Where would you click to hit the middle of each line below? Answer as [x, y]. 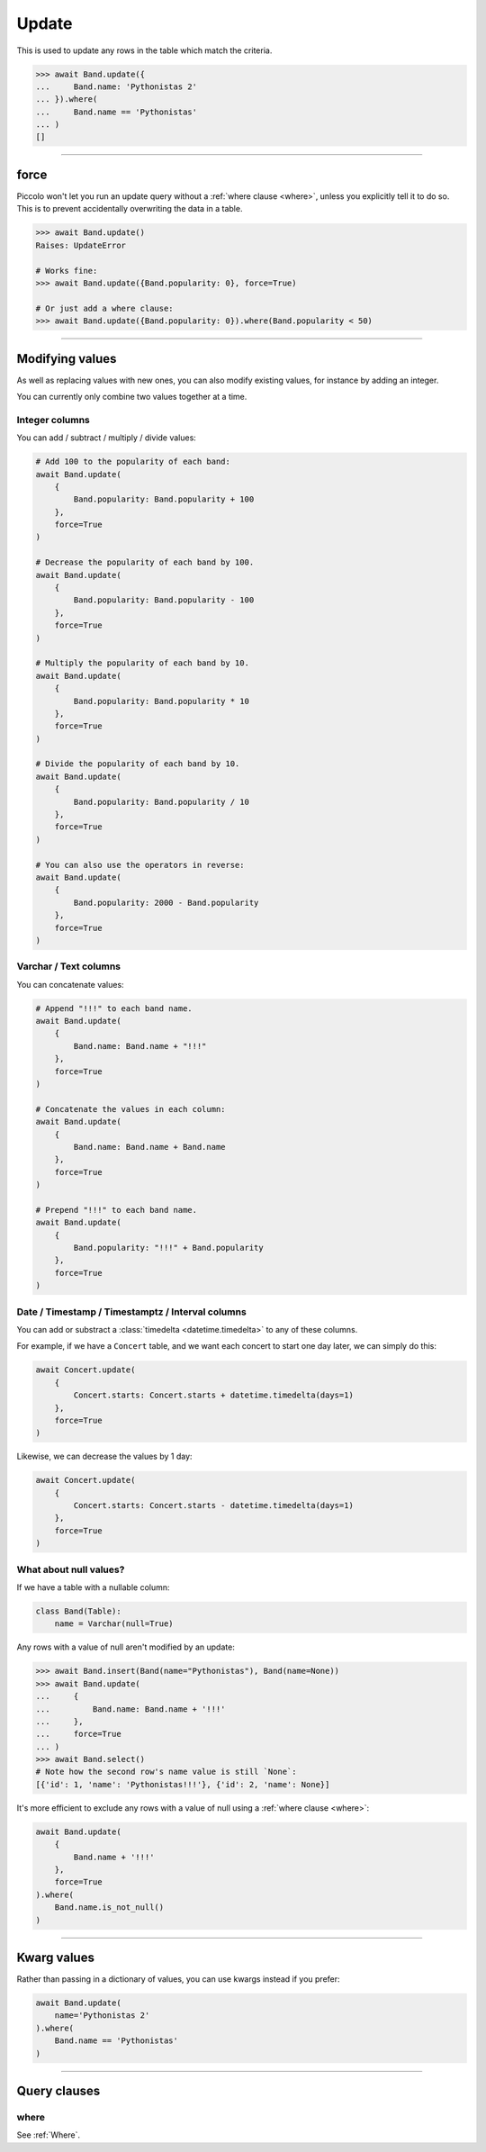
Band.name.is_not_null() [109, 1908]
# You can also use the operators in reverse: [140, 865]
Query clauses [58, 2091]
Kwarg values [55, 1957]
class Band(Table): [78, 1611]
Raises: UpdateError [81, 245]
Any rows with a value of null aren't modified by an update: [126, 1647]
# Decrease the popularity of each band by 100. [145, 562]
